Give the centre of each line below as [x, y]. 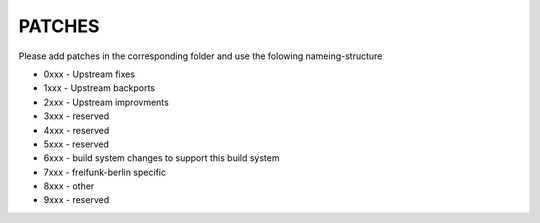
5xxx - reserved [76, 144]
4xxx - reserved [76, 130]
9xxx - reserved [76, 200]
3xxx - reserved [76, 116]
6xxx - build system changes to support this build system [161, 158]
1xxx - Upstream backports [99, 88]
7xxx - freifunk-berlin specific [105, 172]
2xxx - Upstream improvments [106, 102]
